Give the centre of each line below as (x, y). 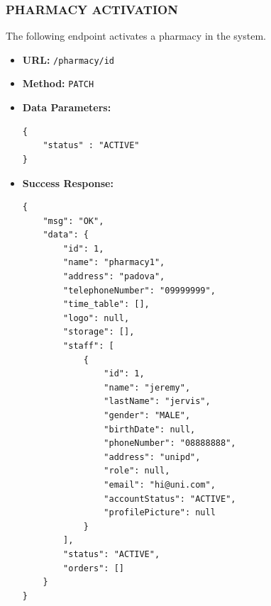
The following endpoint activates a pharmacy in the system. (136, 36)
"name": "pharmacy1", (114, 263)
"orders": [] (94, 568)
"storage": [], (99, 332)
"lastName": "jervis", (157, 402)
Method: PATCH (58, 83)
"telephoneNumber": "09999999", (139, 290)
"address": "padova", (114, 277)
